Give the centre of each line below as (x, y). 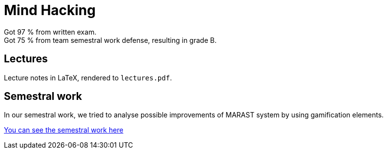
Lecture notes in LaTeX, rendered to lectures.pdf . (88, 77)
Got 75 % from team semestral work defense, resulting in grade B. (110, 40)
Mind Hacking (50, 10)
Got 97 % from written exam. (50, 32)
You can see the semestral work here (64, 130)
